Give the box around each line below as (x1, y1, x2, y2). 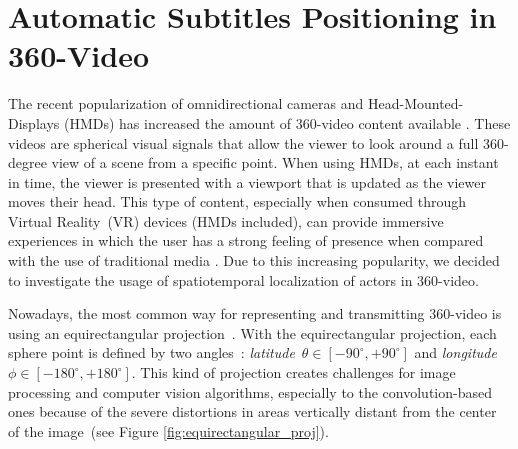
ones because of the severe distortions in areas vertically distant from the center (8, 401, 497, 422)
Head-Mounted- (367, 93, 464, 114)
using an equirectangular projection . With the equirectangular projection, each (8, 322, 497, 343)
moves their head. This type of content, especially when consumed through (8, 191, 467, 212)
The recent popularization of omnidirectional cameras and (8, 93, 364, 114)
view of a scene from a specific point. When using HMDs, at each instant (51, 152, 499, 173)
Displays (8, 112, 60, 133)
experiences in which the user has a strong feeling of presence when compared (8, 230, 484, 251)
